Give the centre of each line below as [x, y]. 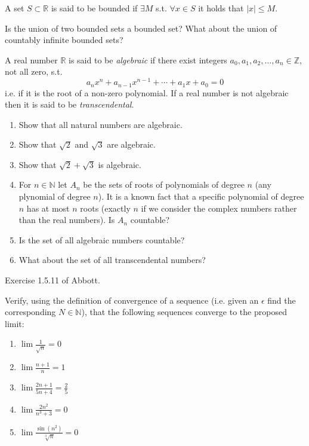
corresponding [30, 312]
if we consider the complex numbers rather [219, 208]
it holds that [221, 8]
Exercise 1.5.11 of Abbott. [52, 280]
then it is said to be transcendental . [69, 104]
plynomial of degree [55, 196]
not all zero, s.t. [34, 71]
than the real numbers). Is [67, 220]
